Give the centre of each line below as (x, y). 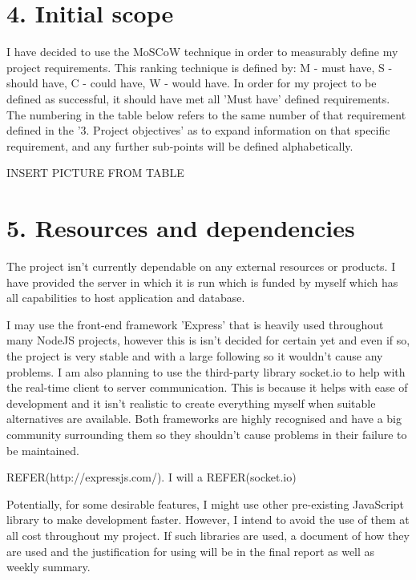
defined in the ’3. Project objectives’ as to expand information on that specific (198, 130)
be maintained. (43, 450)
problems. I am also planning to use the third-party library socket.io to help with (206, 371)
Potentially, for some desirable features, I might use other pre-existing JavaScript (206, 503)
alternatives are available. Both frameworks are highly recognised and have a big (204, 419)
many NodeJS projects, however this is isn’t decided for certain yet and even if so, (208, 340)
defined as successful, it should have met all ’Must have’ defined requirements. (198, 98)
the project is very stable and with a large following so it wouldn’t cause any (195, 355)
